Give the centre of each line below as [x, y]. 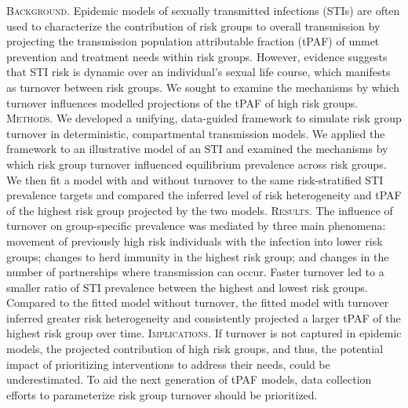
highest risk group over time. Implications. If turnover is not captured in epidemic [204, 333]
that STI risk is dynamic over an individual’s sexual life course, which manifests [199, 72]
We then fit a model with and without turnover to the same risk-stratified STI [195, 179]
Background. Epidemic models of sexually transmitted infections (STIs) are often [203, 10]
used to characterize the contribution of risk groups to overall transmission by [193, 25]
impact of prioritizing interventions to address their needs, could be [168, 364]
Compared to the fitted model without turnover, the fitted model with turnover [198, 302]
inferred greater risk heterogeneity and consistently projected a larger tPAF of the [204, 317]
